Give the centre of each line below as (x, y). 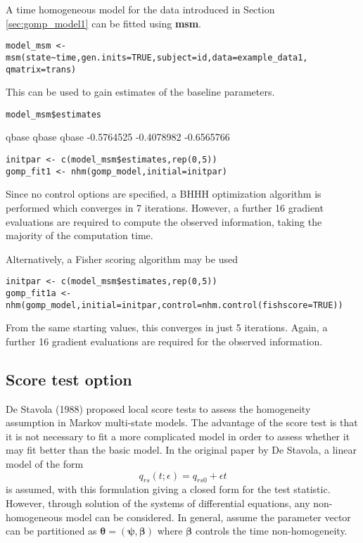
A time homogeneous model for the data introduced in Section (140, 9)
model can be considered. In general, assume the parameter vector (208, 517)
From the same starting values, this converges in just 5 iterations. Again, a (167, 327)
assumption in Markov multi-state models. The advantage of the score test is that (182, 422)
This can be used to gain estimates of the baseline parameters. (140, 92)
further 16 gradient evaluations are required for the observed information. (164, 341)
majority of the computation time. (79, 235)
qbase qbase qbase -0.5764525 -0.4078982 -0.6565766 (118, 137)
